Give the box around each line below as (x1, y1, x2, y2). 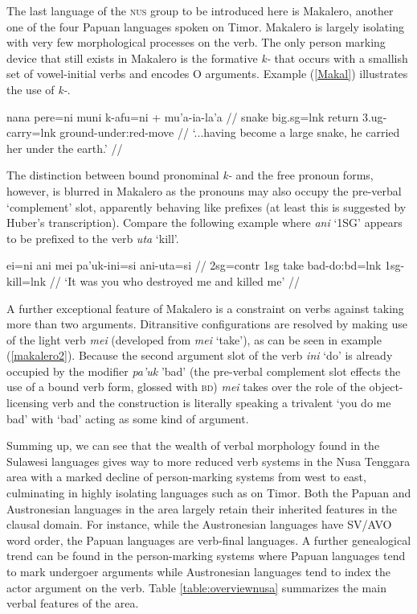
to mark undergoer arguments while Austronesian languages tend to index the (6, 563, 391, 579)
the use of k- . (6, 80, 71, 97)
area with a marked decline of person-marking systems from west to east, (6, 468, 366, 485)
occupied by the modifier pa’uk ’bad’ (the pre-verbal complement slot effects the (6, 362, 401, 379)
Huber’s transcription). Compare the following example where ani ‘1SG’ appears (6, 214, 403, 231)
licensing (6, 394, 49, 411)
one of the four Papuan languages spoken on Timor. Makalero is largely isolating (6, 18, 404, 35)
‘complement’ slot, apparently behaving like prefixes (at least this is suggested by (6, 198, 407, 215)
